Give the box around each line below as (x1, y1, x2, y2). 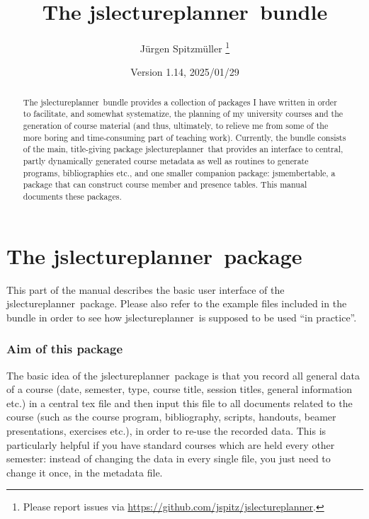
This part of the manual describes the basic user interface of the (6, 282, 285, 297)
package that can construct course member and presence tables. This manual (23, 178, 307, 190)
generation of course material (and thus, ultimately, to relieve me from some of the (23, 120, 329, 132)
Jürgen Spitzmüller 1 (140, 39, 230, 55)
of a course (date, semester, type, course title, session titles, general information (6, 382, 353, 397)
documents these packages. (23, 190, 122, 203)
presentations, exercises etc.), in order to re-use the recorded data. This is (6, 423, 327, 438)
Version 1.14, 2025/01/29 (130, 64, 239, 79)
